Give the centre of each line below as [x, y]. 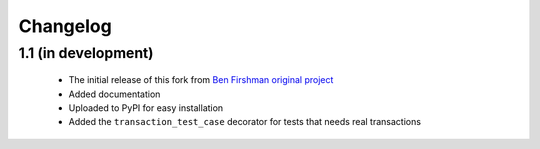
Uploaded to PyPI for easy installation [146, 107]
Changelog [65, 26]
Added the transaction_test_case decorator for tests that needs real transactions [245, 122]
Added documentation [114, 94]
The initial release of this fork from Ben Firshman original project [201, 80]
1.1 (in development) [86, 53]
